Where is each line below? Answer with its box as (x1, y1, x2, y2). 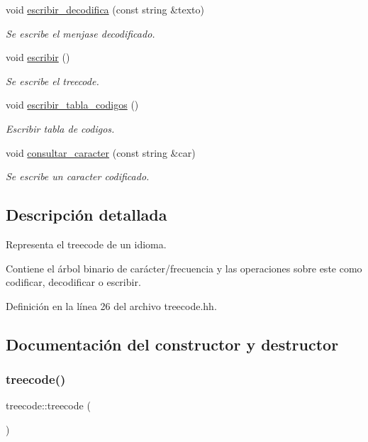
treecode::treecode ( (6, 398, 91, 413)
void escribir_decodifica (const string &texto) (6, 2, 204, 16)
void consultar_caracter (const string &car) (6, 145, 196, 160)
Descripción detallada (6, 204, 167, 226)
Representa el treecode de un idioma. (6, 236, 167, 251)
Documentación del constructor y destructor (6, 333, 339, 355)
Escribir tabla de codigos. (6, 121, 115, 136)
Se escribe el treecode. (6, 73, 99, 88)
